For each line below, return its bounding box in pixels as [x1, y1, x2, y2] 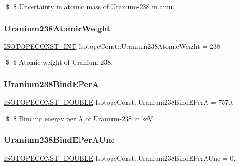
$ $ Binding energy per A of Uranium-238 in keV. [5, 113, 155, 123]
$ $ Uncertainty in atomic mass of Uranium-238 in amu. [5, 1, 175, 11]
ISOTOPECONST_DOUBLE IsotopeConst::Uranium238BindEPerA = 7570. [4, 97, 234, 107]
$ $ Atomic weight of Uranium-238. [5, 57, 113, 67]
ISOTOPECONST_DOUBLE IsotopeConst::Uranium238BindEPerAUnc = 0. [4, 152, 236, 163]
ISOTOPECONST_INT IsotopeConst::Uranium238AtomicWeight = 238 [4, 41, 220, 51]
